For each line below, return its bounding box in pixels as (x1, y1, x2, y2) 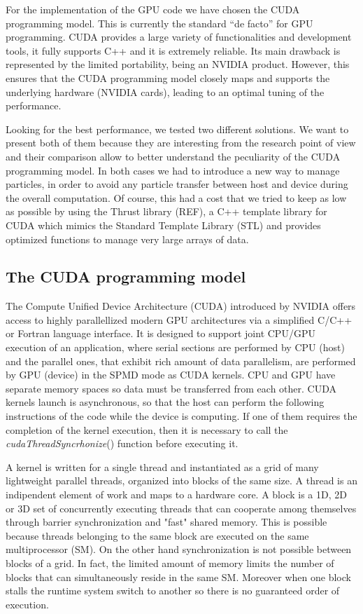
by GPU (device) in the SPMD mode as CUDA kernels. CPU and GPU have (6, 367, 336, 382)
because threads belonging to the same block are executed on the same (6, 528, 309, 543)
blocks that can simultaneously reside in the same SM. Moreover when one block (6, 569, 351, 584)
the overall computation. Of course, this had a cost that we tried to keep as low (6, 190, 347, 205)
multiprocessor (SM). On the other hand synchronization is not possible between (6, 542, 352, 557)
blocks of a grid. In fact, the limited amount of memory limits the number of (6, 555, 334, 570)
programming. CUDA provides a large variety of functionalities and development (6, 29, 352, 44)
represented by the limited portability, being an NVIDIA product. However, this (6, 57, 350, 71)
